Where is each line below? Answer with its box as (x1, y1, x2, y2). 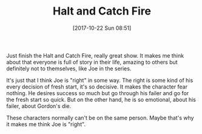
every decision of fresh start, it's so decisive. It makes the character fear (6, 83, 188, 90)
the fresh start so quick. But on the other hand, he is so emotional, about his (6, 96, 196, 103)
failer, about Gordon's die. (6, 102, 72, 110)
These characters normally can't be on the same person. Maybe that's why (6, 114, 194, 121)
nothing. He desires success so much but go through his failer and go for (6, 89, 189, 96)
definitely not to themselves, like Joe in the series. (6, 65, 132, 72)
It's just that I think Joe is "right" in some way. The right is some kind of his (6, 76, 194, 84)
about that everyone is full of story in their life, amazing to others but (6, 58, 178, 65)
